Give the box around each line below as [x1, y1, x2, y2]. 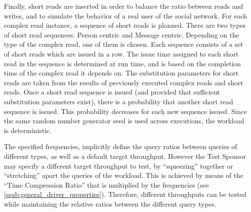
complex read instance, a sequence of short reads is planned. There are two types [4, 20, 246, 30]
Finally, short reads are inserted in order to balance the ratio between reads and [4, 1, 243, 11]
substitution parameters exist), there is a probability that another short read [4, 96, 233, 106]
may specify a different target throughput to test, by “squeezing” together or [4, 160, 233, 171]
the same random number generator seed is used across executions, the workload [4, 116, 245, 126]
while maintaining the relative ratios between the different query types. [4, 198, 216, 209]
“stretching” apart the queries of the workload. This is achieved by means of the [4, 170, 243, 180]
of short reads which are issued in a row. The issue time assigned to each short [4, 48, 239, 58]
